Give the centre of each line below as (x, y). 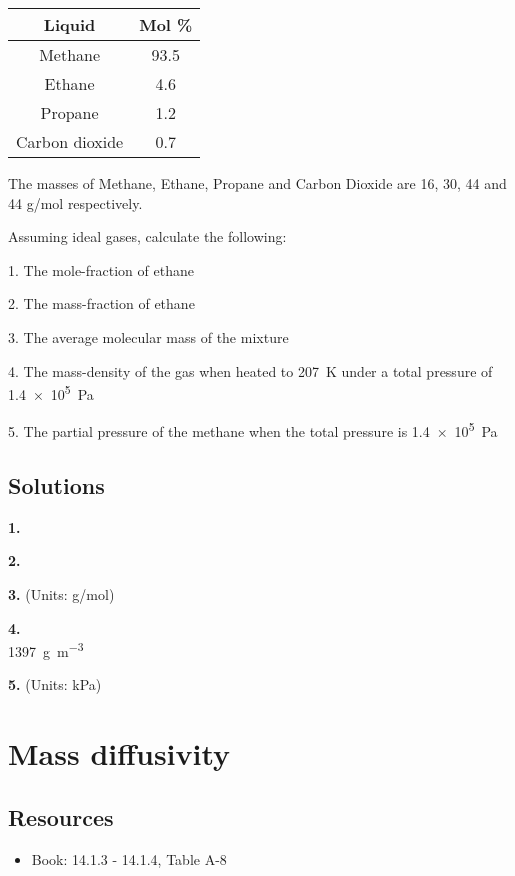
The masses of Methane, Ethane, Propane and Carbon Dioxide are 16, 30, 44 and (257, 183)
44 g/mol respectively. (75, 202)
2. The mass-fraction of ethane (101, 303)
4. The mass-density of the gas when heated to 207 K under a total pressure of (250, 370)
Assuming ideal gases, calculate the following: (147, 236)
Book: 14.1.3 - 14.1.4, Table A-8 (129, 858)
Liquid (69, 24)
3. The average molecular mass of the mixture (148, 336)
